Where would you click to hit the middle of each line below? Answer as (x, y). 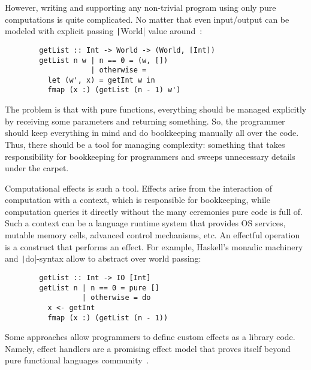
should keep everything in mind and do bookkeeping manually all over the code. (152, 133)
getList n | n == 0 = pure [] (99, 288)
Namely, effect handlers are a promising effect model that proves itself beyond (148, 348)
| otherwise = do (116, 298)
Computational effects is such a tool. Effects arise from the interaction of (138, 188)
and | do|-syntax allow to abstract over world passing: (103, 258)
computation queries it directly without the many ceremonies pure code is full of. (154, 211)
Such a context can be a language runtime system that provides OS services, (145, 223)
